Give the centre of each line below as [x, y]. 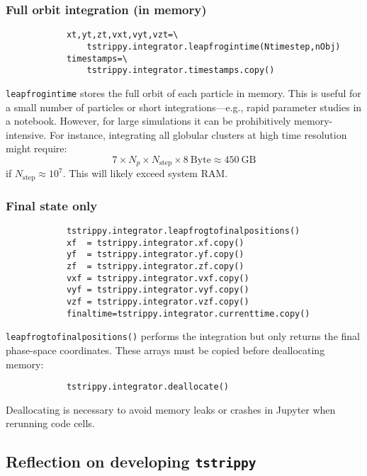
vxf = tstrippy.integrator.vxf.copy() [158, 278]
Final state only [52, 205]
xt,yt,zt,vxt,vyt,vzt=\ [122, 35]
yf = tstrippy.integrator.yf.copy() [155, 255]
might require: [36, 148]
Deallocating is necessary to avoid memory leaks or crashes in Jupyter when [171, 409]
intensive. [26, 134]
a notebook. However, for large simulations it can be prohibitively [148, 121]
